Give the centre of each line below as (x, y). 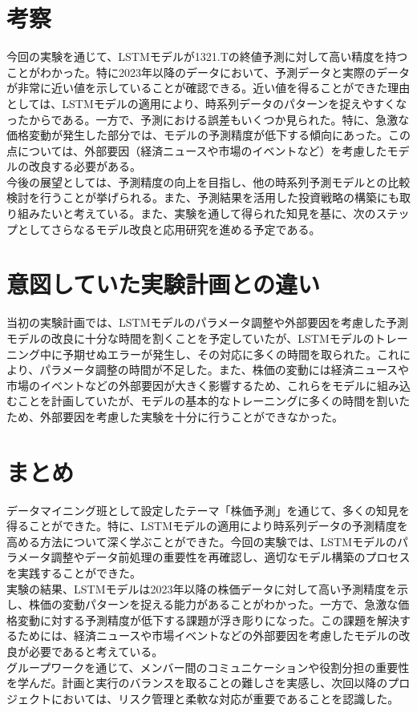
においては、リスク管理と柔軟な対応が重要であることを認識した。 (225, 698)
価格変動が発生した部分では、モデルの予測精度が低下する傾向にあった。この (208, 135)
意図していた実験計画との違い (163, 284)
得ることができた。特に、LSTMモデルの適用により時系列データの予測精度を (207, 526)
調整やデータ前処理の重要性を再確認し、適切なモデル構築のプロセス (231, 557)
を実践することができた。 (74, 573)
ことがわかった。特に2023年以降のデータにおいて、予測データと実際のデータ (208, 72)
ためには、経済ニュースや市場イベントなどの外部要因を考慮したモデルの (208, 636)
